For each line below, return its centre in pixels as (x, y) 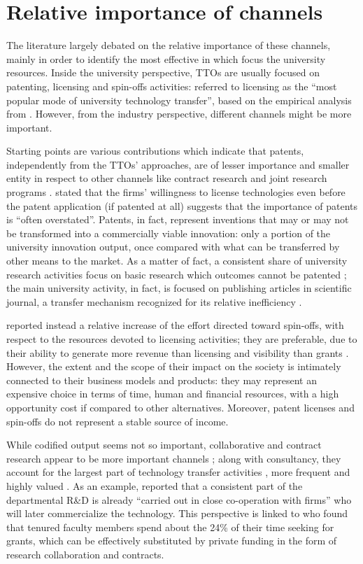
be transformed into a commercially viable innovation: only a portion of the (169, 233)
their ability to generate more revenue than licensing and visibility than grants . (178, 352)
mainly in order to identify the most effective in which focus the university (166, 58)
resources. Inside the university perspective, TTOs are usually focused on (163, 72)
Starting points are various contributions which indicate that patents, (155, 151)
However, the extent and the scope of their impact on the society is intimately (174, 366)
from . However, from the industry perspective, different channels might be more (179, 114)
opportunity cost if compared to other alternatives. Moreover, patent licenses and (180, 407)
